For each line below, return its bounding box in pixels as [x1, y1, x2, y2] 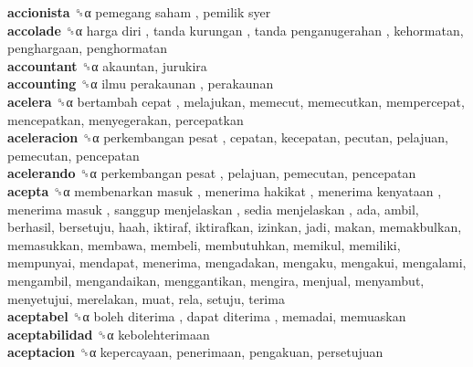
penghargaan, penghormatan [7, 38, 168, 58]
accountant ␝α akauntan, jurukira [7, 56, 207, 75]
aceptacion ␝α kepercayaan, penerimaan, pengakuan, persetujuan [7, 342, 384, 362]
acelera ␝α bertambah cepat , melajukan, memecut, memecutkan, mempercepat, [7, 91, 465, 110]
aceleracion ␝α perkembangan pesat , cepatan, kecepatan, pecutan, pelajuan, [7, 128, 448, 147]
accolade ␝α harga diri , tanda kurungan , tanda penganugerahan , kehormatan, [7, 20, 464, 39]
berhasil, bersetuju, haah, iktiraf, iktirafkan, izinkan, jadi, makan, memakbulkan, [7, 217, 462, 236]
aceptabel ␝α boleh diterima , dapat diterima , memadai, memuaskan [7, 307, 406, 326]
